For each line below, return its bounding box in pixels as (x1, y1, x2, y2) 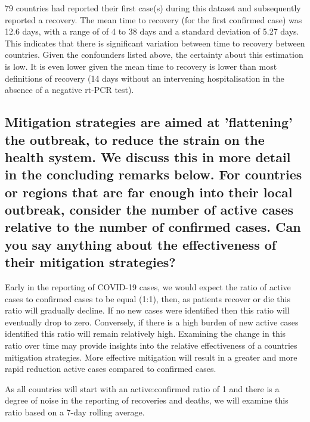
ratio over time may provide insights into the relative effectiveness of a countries (5, 339, 297, 352)
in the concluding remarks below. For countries (5, 165, 302, 184)
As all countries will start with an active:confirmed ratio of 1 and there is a (5, 382, 280, 395)
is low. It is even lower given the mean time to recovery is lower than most (5, 60, 277, 72)
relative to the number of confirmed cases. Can (5, 218, 301, 236)
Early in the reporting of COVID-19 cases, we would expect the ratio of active (5, 281, 291, 293)
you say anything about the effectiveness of (5, 235, 277, 253)
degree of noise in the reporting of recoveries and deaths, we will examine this (5, 394, 289, 407)
